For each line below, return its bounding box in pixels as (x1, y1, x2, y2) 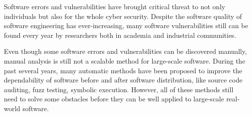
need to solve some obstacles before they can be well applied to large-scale (4, 94, 224, 104)
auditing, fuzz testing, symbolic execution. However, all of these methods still (4, 84, 234, 94)
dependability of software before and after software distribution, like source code (4, 75, 243, 85)
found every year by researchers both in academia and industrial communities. (4, 30, 236, 40)
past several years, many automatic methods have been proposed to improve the (4, 65, 242, 75)
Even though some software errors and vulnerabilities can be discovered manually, (4, 46, 247, 56)
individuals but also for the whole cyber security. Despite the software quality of (4, 11, 242, 21)
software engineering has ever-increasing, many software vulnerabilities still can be (4, 20, 248, 31)
